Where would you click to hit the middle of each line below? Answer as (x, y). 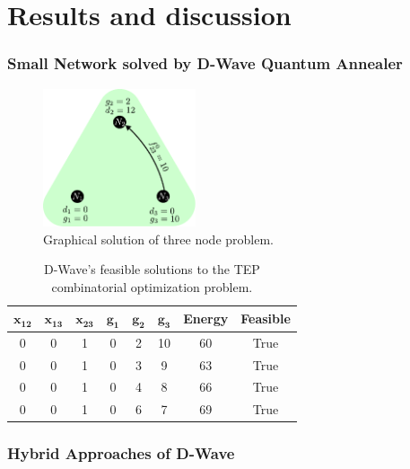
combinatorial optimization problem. (152, 287)
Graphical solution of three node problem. (158, 239)
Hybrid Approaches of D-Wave (121, 453)
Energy (206, 319)
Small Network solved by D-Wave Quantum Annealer (205, 63)
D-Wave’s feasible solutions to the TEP (152, 269)
